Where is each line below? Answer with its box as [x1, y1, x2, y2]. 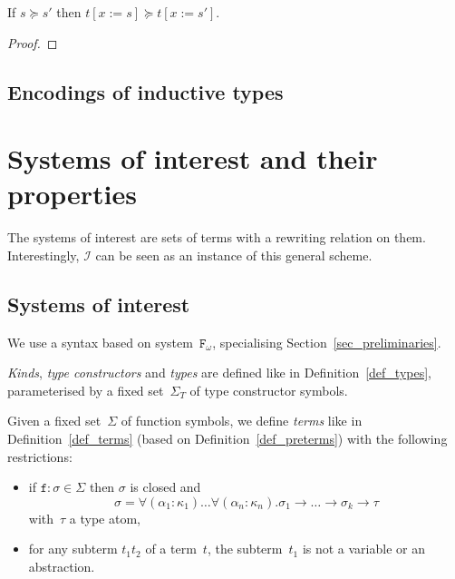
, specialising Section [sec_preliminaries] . [212, 332, 441, 351]
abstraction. [28, 557, 95, 576]
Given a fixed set [7, 411, 102, 430]
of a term [145, 539, 197, 558]
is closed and [130, 477, 201, 496]
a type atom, [69, 508, 140, 527]
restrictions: [7, 447, 73, 466]
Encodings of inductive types [7, 77, 284, 105]
